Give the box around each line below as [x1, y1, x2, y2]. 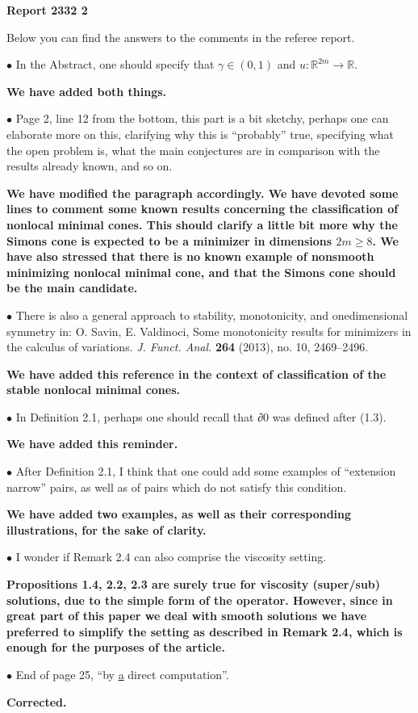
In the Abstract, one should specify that [15, 56, 215, 73]
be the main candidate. [6, 279, 138, 296]
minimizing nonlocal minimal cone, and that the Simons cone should [6, 263, 396, 280]
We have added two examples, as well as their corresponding [6, 505, 352, 522]
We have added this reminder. [6, 435, 178, 452]
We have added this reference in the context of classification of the [6, 365, 387, 382]
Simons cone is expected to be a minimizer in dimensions [6, 232, 332, 249]
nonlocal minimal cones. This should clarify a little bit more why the [6, 216, 398, 233]
